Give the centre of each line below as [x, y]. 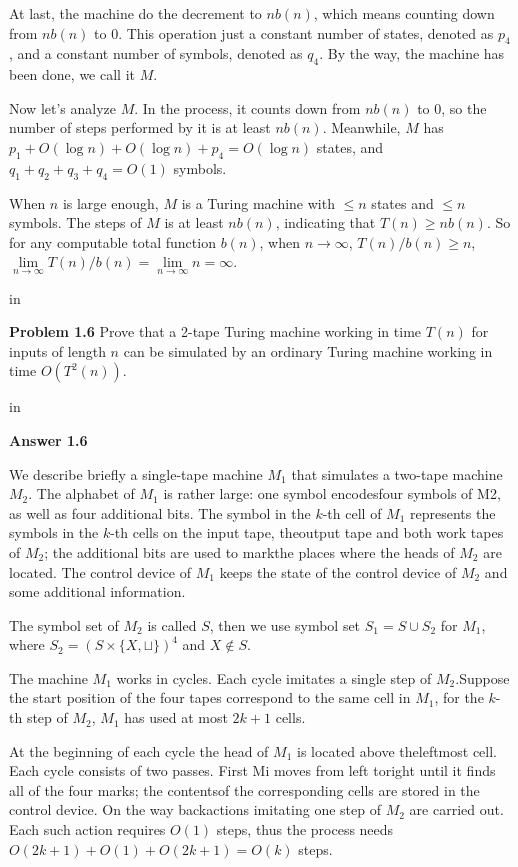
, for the [459, 697]
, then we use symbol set [285, 624]
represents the [453, 512]
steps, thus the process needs [305, 829]
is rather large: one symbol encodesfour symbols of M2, [332, 493]
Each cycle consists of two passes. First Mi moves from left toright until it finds [252, 770]
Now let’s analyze [63, 107]
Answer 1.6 [48, 439]
